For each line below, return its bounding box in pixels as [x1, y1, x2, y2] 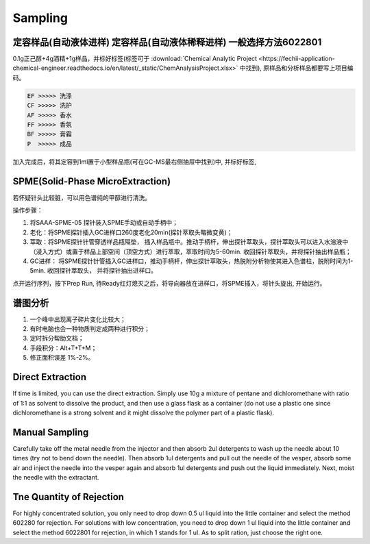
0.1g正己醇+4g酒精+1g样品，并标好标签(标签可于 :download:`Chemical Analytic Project [12, 55, 257, 63]
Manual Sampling [12, 426, 89, 438]
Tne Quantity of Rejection [12, 491, 125, 503]
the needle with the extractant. [12, 473, 99, 482]
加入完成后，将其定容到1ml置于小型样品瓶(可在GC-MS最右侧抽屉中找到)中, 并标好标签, [12, 158, 257, 166]
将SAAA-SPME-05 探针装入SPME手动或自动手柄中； [29, 219, 178, 227]
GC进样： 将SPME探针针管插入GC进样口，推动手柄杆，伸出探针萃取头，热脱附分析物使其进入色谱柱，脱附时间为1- [29, 257, 354, 265]
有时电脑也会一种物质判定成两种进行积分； [29, 325, 150, 333]
